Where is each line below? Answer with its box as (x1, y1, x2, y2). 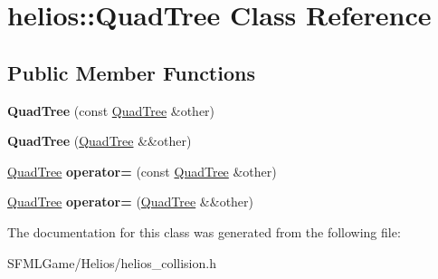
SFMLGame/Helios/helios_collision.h (7, 253, 216, 272)
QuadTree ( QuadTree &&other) (7, 131, 192, 150)
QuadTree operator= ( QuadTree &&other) (7, 192, 254, 211)
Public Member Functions (7, 58, 255, 86)
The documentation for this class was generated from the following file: (7, 222, 401, 241)
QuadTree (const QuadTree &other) (7, 101, 215, 120)
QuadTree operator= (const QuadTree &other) (7, 161, 277, 180)
